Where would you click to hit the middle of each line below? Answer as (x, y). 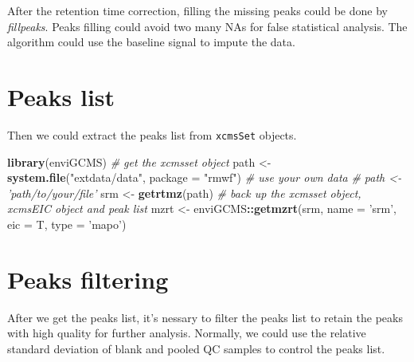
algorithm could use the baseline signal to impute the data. (151, 42)
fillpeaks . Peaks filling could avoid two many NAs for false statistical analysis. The (207, 26)
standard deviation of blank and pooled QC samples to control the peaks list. (196, 348)
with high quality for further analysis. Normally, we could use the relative (187, 333)
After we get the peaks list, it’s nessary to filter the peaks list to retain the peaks (205, 317)
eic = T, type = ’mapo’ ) (67, 224)
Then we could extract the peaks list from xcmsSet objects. (152, 134)
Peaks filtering (88, 279)
